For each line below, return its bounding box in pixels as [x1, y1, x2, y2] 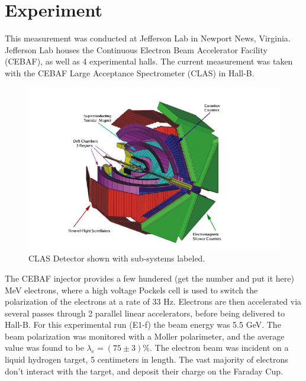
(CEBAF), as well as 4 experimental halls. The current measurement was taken [5, 55, 293, 67]
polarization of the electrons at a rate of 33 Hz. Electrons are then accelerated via [5, 295, 302, 308]
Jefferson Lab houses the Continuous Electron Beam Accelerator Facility [5, 43, 268, 56]
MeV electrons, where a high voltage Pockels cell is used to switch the [5, 283, 258, 296]
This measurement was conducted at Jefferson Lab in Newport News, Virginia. [5, 32, 291, 44]
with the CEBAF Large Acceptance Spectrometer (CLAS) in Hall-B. [5, 66, 255, 79]
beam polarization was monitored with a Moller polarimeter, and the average [5, 330, 285, 342]
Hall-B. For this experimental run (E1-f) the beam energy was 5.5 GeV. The [5, 318, 281, 331]
